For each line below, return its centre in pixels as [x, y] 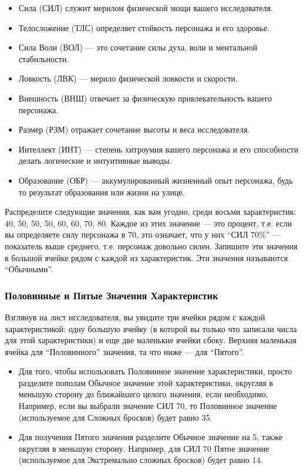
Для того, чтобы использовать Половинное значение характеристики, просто [155, 371]
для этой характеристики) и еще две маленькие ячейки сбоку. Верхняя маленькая [151, 340]
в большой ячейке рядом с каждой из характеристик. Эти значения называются [147, 257]
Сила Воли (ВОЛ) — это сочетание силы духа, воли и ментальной [138, 47]
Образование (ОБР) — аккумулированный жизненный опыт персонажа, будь [156, 180]
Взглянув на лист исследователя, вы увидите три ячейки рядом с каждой [135, 317]
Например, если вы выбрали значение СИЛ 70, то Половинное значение [148, 406]
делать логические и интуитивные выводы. [95, 160]
